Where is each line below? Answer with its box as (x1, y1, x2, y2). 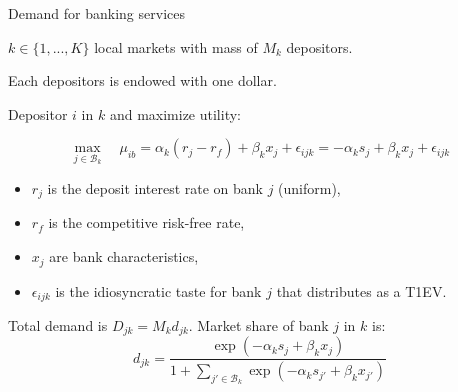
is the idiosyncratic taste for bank (55, 280, 262, 301)
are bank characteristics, (49, 246, 199, 267)
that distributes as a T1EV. (276, 280, 447, 301)
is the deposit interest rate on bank (47, 178, 263, 198)
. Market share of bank (188, 314, 329, 335)
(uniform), (278, 178, 341, 198)
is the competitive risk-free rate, (48, 212, 245, 233)
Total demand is (8, 314, 108, 335)
